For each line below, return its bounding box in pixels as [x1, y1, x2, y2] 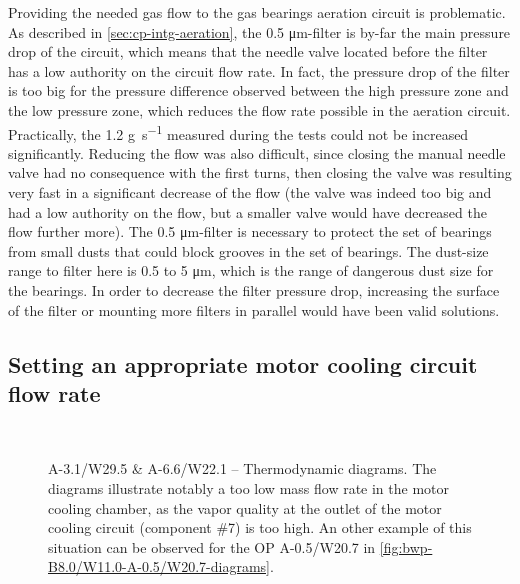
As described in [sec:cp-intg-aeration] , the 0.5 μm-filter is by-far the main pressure [8, 21, 511, 42]
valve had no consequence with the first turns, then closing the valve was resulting [8, 162, 512, 183]
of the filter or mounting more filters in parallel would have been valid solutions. [8, 299, 500, 320]
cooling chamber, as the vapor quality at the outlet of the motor [48, 497, 442, 518]
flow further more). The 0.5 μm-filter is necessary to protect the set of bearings [8, 221, 492, 242]
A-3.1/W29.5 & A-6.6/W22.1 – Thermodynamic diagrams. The [48, 458, 437, 479]
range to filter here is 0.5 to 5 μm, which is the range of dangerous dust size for [8, 260, 494, 281]
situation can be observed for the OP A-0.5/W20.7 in [48, 536, 376, 557]
